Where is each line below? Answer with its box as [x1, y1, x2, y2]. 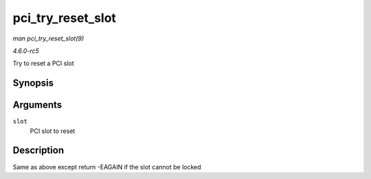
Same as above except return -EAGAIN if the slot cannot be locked [12, 163, 202, 171]
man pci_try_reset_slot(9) [12, 34, 85, 43]
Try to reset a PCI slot [12, 59, 75, 68]
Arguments [12, 99, 63, 111]
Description [12, 145, 65, 156]
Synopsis [12, 77, 54, 89]
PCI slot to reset [30, 127, 76, 135]
